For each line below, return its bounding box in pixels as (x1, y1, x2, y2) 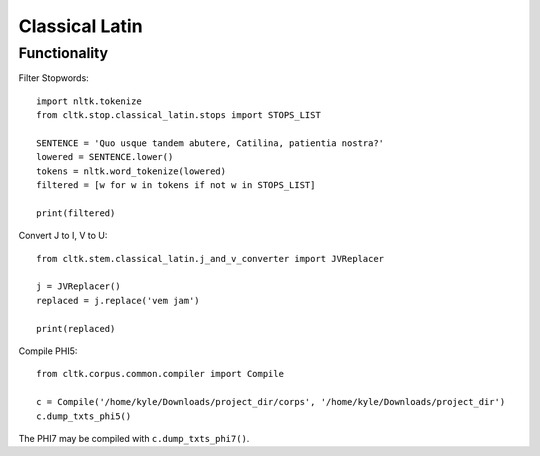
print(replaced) (36, 323, 116, 334)
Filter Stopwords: (18, 72, 89, 84)
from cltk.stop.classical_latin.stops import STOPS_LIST (36, 110, 322, 121)
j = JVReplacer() (36, 281, 121, 292)
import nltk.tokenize (36, 95, 142, 107)
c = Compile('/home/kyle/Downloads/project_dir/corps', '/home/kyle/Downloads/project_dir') (36, 396, 506, 408)
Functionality (18, 44, 109, 62)
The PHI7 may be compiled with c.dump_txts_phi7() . (18, 432, 250, 444)
